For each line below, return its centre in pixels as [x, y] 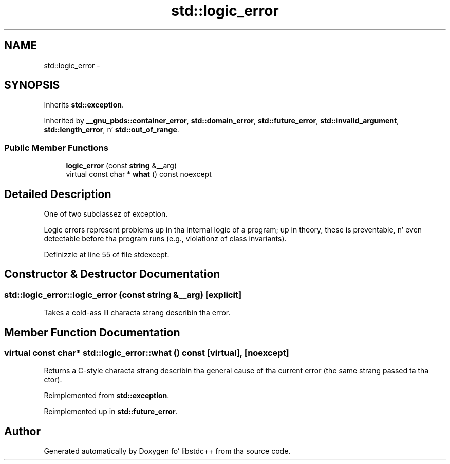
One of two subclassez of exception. [106, 214]
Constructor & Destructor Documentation [112, 274]
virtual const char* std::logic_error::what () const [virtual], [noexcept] [147, 353]
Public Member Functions [56, 147]
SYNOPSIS [32, 85]
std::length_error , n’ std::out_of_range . [111, 130]
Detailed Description [58, 194]
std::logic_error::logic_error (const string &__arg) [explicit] [123, 295]
